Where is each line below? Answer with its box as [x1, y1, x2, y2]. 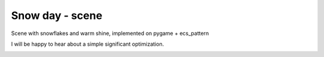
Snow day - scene [11, 9, 103, 22]
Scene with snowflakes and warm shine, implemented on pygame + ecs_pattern [11, 30, 209, 37]
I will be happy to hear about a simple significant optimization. [11, 40, 164, 47]
